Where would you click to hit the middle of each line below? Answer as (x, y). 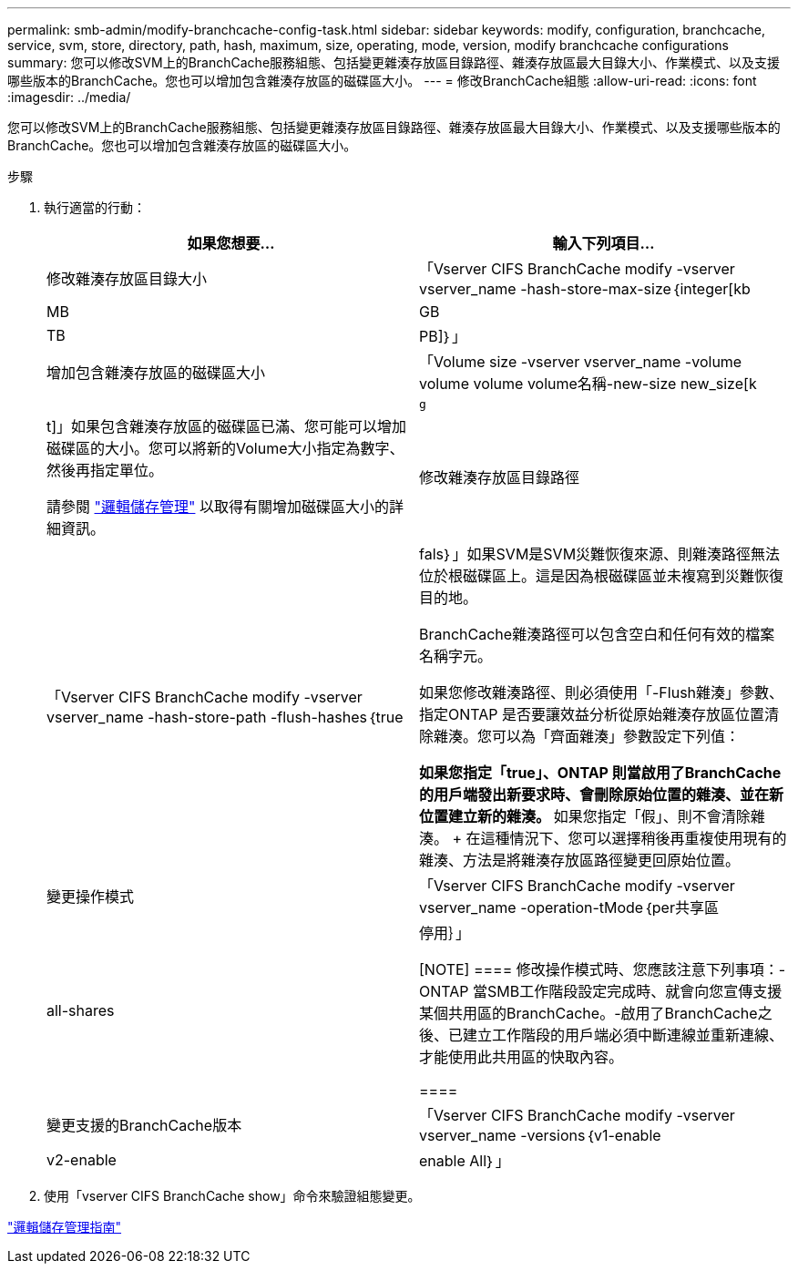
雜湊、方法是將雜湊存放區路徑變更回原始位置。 (580, 860)
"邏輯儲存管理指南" (65, 1227)
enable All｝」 (465, 1161)
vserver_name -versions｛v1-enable (540, 1135)
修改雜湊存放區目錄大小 (127, 279)
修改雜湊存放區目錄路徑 (500, 477)
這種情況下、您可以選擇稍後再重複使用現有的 (634, 838)
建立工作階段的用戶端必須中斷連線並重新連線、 (624, 1035)
